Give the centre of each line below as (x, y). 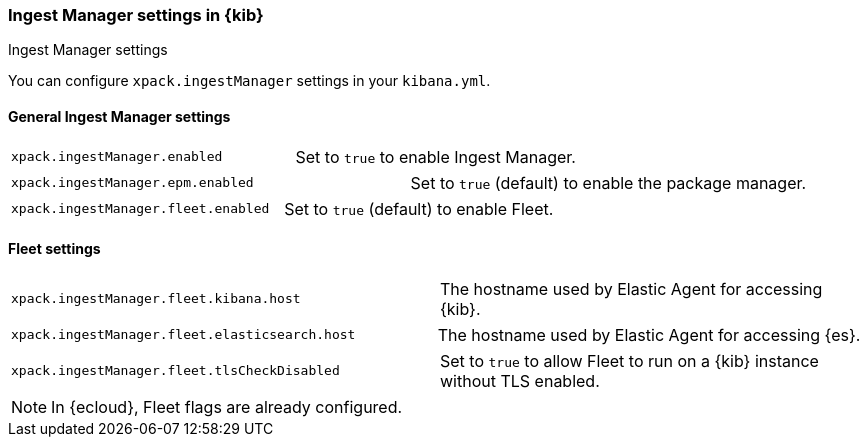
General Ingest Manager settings (119, 116)
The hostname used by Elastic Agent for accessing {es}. (649, 334)
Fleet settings (54, 249)
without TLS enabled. (520, 380)
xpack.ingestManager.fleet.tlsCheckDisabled (175, 371)
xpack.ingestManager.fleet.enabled (140, 209)
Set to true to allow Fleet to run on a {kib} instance (629, 360)
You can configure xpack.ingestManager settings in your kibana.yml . (249, 81)
